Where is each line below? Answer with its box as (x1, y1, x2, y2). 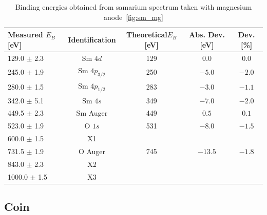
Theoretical (126, 29, 167, 40)
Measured (8, 29, 43, 40)
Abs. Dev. (188, 29, 225, 40)
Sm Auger (76, 107, 108, 118)
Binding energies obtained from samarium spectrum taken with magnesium (15, 2, 252, 12)
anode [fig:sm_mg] (104, 11, 163, 22)
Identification (68, 34, 116, 45)
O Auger (78, 145, 106, 156)
